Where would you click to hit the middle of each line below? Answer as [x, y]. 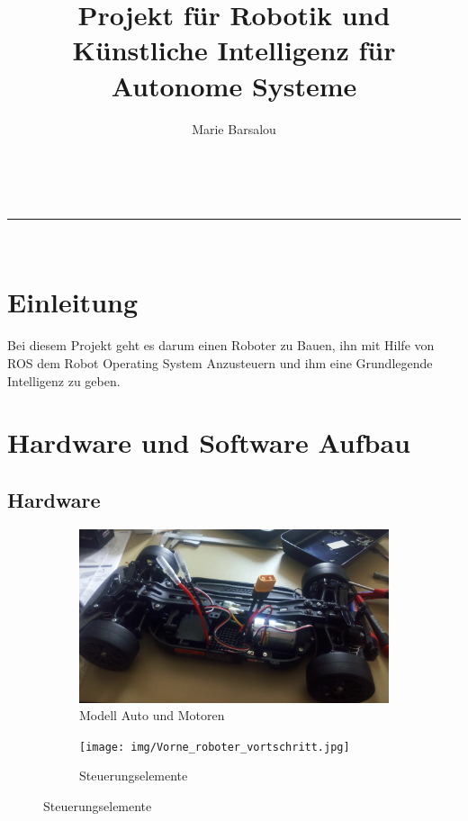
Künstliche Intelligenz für [234, 50]
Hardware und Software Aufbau [209, 442]
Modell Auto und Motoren [152, 715]
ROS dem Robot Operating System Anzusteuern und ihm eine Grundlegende [220, 363]
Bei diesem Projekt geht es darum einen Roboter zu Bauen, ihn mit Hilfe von [221, 345]
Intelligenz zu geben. [64, 380]
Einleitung [73, 302]
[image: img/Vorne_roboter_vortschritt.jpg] [215, 747]
